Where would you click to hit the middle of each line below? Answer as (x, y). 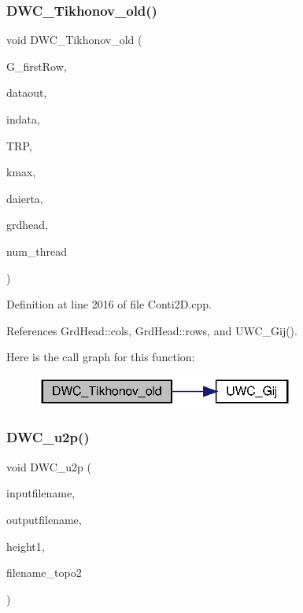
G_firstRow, (37, 66)
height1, (26, 546)
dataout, (27, 92)
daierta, (25, 198)
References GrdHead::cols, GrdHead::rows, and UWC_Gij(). (152, 330)
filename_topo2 (44, 572)
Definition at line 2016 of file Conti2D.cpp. (109, 304)
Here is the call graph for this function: (101, 357)
